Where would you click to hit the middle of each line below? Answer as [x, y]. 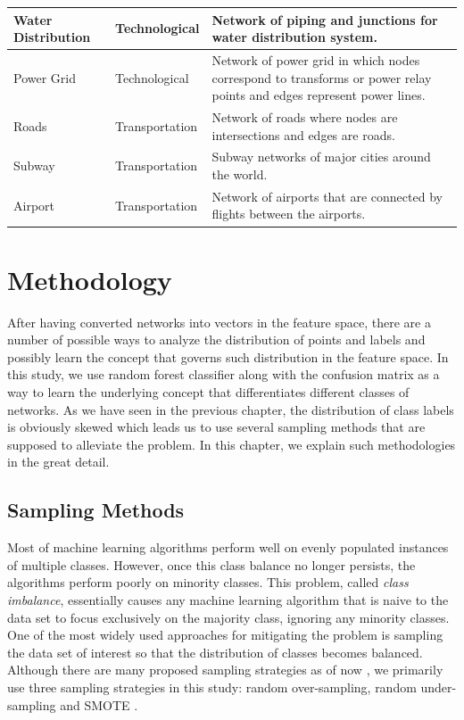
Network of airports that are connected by [327, 196]
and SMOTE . [99, 704]
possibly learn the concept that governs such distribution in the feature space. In [228, 356]
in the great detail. [58, 462]
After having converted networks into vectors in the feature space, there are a [219, 322]
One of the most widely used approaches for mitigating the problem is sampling [225, 635]
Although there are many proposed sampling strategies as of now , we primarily [225, 670]
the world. [240, 174]
